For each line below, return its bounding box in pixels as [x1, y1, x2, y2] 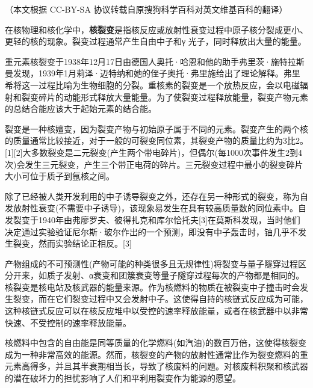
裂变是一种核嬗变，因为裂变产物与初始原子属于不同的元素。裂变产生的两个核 [5, 122, 308, 135]
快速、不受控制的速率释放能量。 [5, 316, 131, 328]
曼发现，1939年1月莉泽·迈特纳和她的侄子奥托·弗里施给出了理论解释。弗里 [5, 67, 300, 79]
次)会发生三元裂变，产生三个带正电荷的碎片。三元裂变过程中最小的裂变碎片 [5, 158, 303, 170]
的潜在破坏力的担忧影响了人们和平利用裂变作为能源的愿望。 [5, 372, 241, 384]
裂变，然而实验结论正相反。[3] [13, 237, 132, 250]
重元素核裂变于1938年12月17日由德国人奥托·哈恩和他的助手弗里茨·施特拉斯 [5, 55, 305, 67]
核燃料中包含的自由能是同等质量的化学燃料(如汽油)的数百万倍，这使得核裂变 [5, 336, 306, 349]
